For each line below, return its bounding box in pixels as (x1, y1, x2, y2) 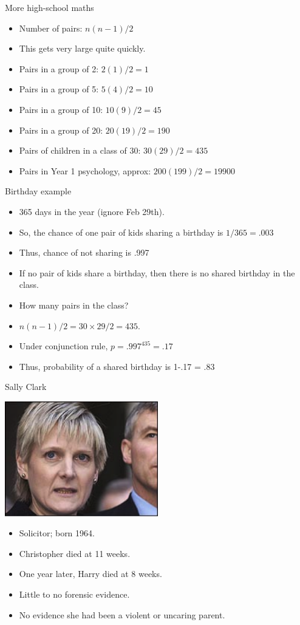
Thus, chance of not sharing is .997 (19, 246, 149, 259)
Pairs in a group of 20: (19, 123, 103, 136)
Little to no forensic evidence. (19, 588, 130, 601)
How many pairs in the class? (19, 298, 129, 311)
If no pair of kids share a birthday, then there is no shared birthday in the (19, 266, 295, 279)
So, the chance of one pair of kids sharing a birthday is (19, 225, 223, 238)
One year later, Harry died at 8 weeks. (19, 567, 162, 580)
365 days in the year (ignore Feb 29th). (19, 205, 165, 217)
